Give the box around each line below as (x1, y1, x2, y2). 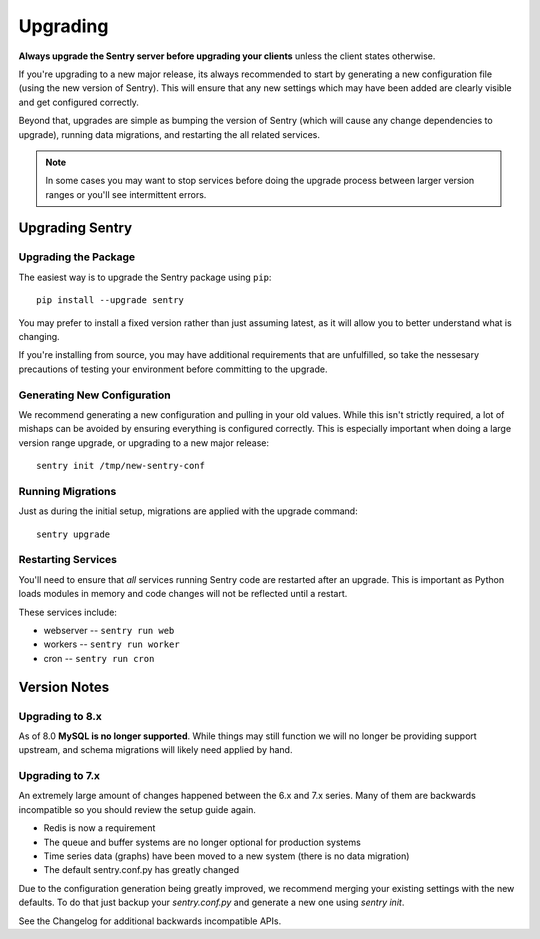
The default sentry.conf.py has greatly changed (43, 864, 240, 876)
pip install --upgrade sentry (36, 295, 185, 306)
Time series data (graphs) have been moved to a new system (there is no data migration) (43, 850, 410, 862)
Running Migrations (18, 484, 117, 498)
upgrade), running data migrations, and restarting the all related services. (18, 128, 320, 140)
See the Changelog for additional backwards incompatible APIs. (18, 915, 282, 927)
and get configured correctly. (18, 96, 140, 108)
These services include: (18, 606, 117, 618)
